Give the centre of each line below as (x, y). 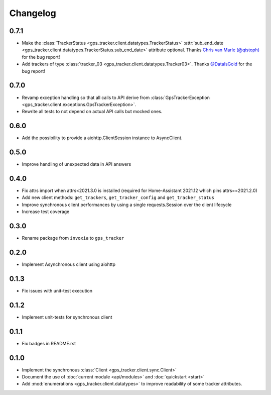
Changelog (33, 13)
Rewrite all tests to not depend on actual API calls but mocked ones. (92, 112)
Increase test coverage (46, 212)
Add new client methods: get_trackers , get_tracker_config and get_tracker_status (118, 197)
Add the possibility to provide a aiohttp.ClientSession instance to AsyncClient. (102, 138)
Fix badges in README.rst (49, 343)
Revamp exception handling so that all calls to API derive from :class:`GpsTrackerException (116, 97)
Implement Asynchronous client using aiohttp (69, 264)
